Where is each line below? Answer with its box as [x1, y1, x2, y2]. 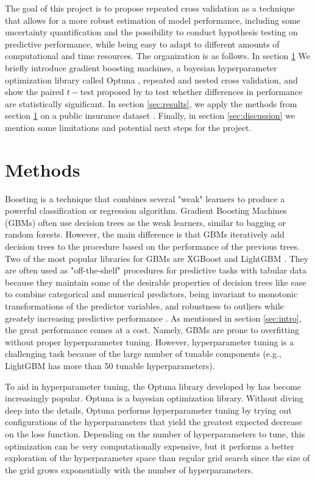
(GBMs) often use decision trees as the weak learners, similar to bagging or [5, 216, 286, 228]
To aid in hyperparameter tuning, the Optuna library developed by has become [5, 379, 302, 392]
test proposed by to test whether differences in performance [80, 85, 303, 98]
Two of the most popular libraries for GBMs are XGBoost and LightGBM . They [5, 252, 309, 264]
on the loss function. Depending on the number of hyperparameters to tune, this [5, 427, 305, 440]
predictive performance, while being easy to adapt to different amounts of [5, 37, 280, 50]
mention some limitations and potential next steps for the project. [5, 121, 252, 133]
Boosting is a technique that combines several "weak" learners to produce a [5, 192, 285, 205]
